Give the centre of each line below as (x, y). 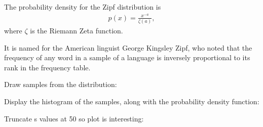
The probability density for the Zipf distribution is (83, 7)
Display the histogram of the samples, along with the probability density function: (132, 101)
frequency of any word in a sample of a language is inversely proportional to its (127, 57)
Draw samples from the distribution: (61, 84)
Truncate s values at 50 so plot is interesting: (74, 118)
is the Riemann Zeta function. (77, 30)
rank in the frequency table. (47, 67)
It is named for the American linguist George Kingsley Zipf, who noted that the (128, 47)
